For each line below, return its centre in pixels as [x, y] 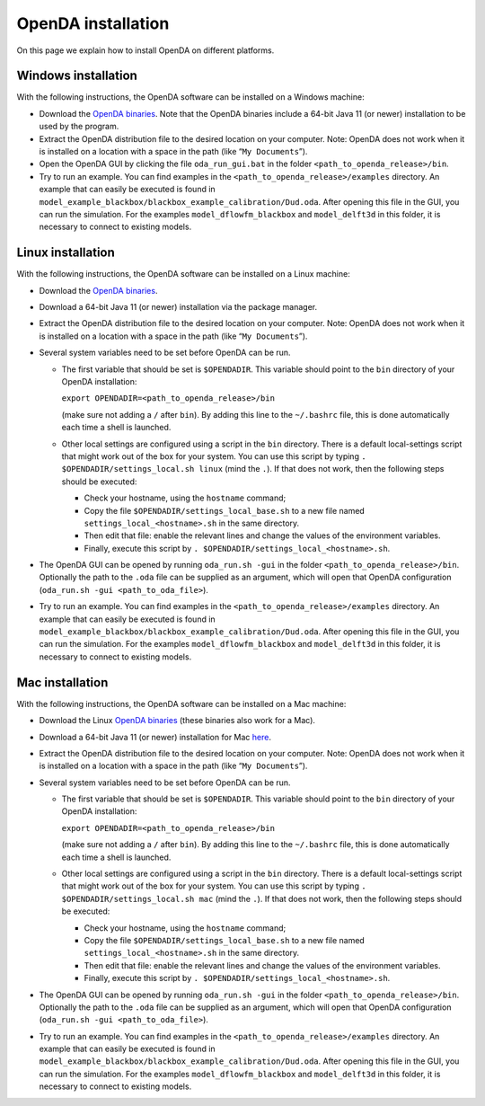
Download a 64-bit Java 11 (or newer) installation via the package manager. [178, 307]
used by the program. [79, 127]
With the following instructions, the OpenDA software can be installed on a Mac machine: [181, 703]
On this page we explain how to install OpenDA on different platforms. [145, 50]
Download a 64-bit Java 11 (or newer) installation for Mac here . [155, 737]
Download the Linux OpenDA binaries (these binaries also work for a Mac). [177, 721]
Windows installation [77, 76]
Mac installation [62, 682]
